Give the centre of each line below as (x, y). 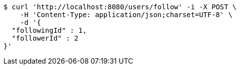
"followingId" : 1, (49, 30)
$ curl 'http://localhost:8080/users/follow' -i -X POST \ (120, 7)
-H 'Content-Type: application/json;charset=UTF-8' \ (126, 15)
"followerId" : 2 (45, 38)
